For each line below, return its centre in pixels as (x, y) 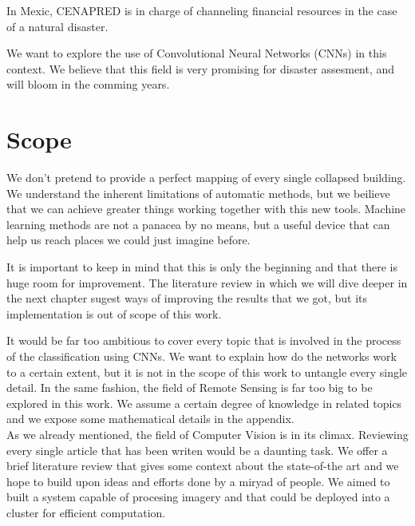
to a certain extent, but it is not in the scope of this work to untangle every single (207, 372)
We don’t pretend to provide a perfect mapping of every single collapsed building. (206, 178)
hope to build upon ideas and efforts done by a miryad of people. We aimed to (198, 481)
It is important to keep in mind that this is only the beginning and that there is (202, 267)
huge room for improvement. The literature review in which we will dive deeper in (207, 282)
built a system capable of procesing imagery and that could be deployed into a (198, 497)
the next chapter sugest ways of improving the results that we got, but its (187, 298)
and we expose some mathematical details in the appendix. (150, 419)
